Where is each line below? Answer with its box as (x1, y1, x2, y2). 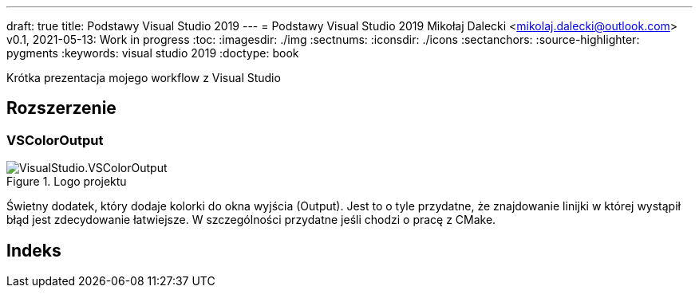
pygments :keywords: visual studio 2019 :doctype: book (6, 46, 299, 60)
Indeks (6, 240, 61, 261)
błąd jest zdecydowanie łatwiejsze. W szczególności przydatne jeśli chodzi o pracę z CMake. (6, 213, 496, 227)
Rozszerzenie (6, 98, 116, 119)
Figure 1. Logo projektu (6, 174, 127, 189)
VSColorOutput (6, 131, 104, 148)
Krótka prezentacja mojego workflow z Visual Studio (6, 71, 281, 84)
